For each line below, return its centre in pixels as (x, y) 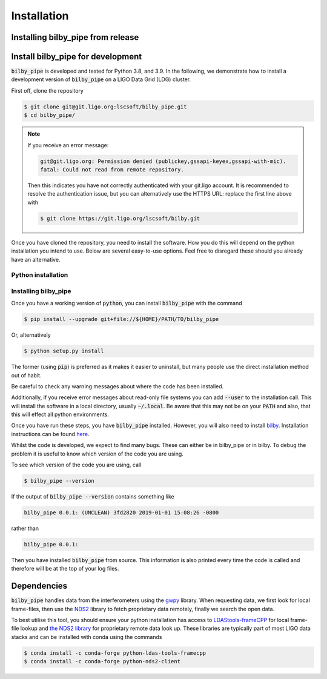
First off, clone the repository (48, 90)
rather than (25, 528)
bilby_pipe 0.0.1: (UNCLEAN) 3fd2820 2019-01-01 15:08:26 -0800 (121, 513)
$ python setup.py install (64, 351)
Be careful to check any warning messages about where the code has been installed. (117, 386)
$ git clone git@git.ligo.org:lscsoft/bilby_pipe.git (105, 107)
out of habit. (26, 375)
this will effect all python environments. (60, 414)
